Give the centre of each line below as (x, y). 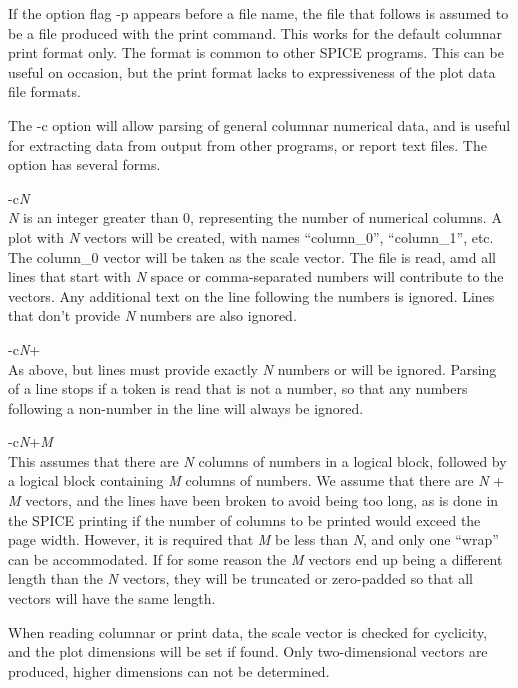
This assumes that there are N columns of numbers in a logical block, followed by (257, 460)
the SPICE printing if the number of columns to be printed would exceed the (244, 519)
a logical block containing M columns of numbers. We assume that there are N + (256, 480)
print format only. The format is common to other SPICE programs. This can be (256, 52)
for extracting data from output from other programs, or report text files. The (247, 144)
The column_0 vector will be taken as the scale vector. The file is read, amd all (252, 256)
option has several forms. (84, 164)
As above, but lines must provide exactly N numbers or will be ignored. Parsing (252, 368)
